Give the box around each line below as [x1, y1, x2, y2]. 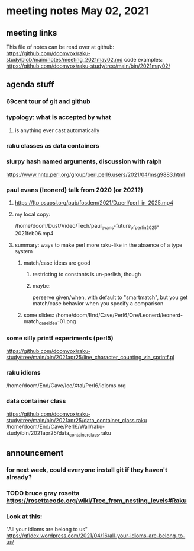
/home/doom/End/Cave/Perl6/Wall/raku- [6, 423, 105, 430]
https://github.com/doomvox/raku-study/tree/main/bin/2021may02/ [6, 62, 170, 69]
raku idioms [6, 368, 41, 377]
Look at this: [6, 512, 43, 520]
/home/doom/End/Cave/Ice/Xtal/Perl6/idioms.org [6, 382, 126, 389]
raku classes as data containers [6, 141, 99, 149]
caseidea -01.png [38, 317, 76, 326]
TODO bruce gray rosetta [6, 489, 80, 497]
